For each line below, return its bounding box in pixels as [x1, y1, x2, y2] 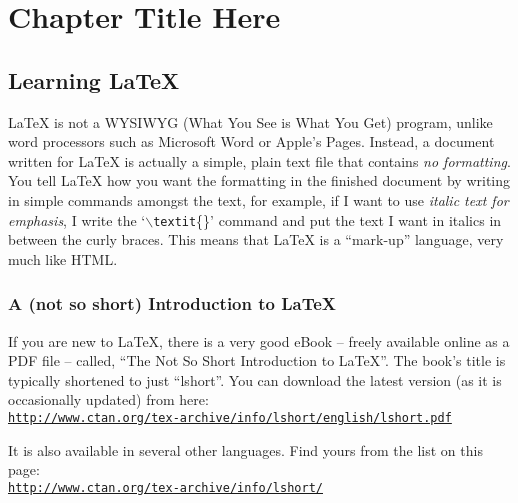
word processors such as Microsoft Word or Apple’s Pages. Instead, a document [8, 131, 495, 152]
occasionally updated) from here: [8, 389, 209, 410]
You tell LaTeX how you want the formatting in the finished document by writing [8, 170, 511, 191]
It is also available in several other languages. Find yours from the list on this [8, 439, 483, 460]
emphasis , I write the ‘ [8, 209, 146, 230]
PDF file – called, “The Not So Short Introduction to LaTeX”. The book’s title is [8, 350, 506, 371]
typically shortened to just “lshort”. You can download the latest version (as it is [8, 369, 502, 390]
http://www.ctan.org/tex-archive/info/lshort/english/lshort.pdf [8, 410, 452, 425]
